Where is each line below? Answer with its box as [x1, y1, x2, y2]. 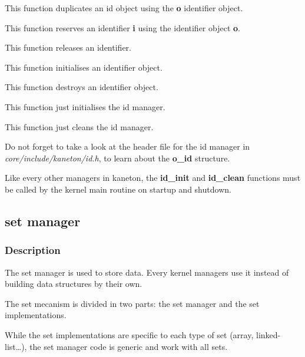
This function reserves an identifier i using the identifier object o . [5, 21, 240, 34]
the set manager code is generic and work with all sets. [29, 340, 228, 352]
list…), [5, 340, 27, 352]
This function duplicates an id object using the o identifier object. [5, 2, 243, 14]
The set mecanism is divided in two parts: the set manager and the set [5, 297, 260, 309]
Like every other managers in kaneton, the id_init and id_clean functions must [5, 171, 301, 184]
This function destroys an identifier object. [5, 81, 158, 93]
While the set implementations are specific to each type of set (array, [5, 328, 254, 341]
